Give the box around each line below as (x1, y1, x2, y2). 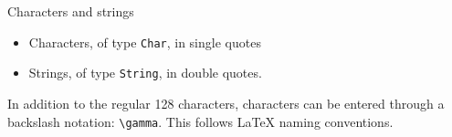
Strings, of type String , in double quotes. (28, 63, 262, 82)
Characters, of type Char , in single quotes (28, 32, 261, 51)
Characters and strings (7, 2, 134, 20)
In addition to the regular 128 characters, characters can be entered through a (7, 93, 445, 112)
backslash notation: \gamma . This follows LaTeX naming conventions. (7, 111, 394, 131)
